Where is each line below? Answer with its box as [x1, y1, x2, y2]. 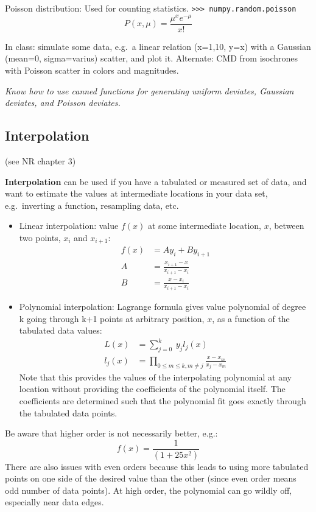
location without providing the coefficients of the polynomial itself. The [19, 382, 286, 395]
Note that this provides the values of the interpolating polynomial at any [19, 370, 292, 383]
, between [269, 219, 304, 232]
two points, [19, 231, 61, 244]
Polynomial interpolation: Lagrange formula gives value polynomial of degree [19, 300, 306, 313]
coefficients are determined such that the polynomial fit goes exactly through [19, 394, 306, 407]
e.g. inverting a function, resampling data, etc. [5, 198, 179, 211]
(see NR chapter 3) [5, 154, 76, 167]
